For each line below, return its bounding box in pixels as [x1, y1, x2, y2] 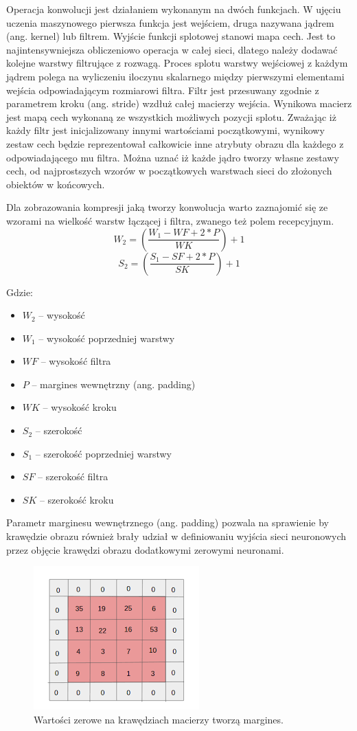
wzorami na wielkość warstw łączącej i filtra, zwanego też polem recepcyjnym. [6, 213, 334, 227]
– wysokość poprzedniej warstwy [38, 330, 175, 345]
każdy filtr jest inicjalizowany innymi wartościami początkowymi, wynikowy [6, 123, 325, 137]
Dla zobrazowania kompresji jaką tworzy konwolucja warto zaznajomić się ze [6, 200, 328, 214]
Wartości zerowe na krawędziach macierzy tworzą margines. [34, 712, 284, 726]
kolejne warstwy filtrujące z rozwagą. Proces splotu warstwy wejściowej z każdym [6, 56, 348, 70]
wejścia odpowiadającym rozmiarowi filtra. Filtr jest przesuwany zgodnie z [6, 82, 319, 97]
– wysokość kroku [43, 400, 117, 414]
